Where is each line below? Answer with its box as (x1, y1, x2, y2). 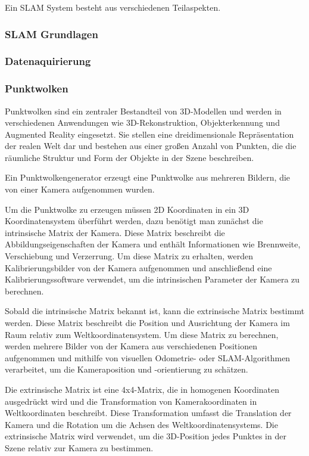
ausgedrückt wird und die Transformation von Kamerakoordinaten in (5, 395, 257, 407)
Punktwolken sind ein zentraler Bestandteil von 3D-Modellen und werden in (5, 104, 282, 117)
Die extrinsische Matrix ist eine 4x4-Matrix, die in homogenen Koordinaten (5, 383, 280, 395)
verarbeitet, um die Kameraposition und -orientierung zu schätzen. (5, 363, 248, 376)
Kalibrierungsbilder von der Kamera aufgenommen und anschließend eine (5, 261, 272, 274)
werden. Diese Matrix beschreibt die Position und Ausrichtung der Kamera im (5, 317, 290, 328)
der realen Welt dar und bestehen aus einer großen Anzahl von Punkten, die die (5, 139, 296, 152)
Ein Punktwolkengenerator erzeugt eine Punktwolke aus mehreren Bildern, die (5, 171, 291, 184)
